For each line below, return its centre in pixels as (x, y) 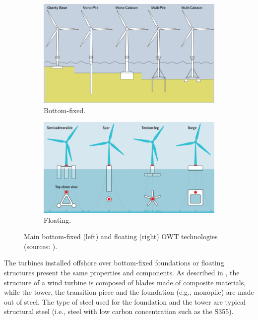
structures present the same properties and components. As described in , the (122, 272)
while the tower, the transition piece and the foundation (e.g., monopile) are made (129, 292)
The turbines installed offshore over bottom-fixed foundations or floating (114, 263)
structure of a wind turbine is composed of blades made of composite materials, (125, 282)
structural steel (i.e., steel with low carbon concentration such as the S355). (119, 311)
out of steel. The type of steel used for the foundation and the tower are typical (125, 301)
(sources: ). (41, 246)
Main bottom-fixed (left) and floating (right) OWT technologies (121, 236)
